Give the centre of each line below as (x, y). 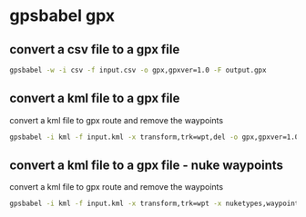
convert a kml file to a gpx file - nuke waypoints (147, 165)
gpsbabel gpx (62, 16)
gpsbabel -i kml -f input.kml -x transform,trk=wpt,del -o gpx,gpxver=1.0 (154, 137)
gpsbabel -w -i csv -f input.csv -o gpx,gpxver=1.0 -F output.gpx (138, 70)
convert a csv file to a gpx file (95, 49)
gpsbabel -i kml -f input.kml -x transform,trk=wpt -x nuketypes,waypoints (156, 204)
